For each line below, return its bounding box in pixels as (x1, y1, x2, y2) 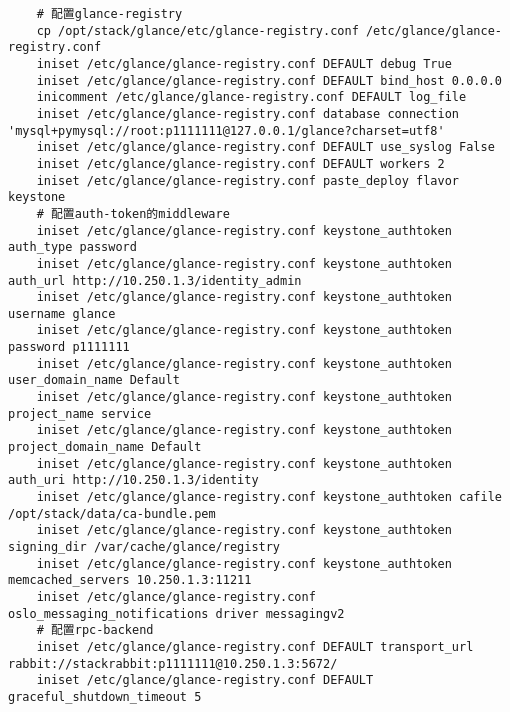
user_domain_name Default (8, 373, 180, 388)
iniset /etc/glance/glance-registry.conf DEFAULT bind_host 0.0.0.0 (36, 73, 502, 88)
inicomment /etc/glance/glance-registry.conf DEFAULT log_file (36, 90, 467, 105)
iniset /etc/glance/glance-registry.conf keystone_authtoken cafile (36, 490, 502, 505)
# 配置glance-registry (36, 7, 183, 21)
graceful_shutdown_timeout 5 (8, 689, 202, 704)
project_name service (8, 406, 152, 421)
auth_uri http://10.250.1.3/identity (8, 473, 259, 488)
